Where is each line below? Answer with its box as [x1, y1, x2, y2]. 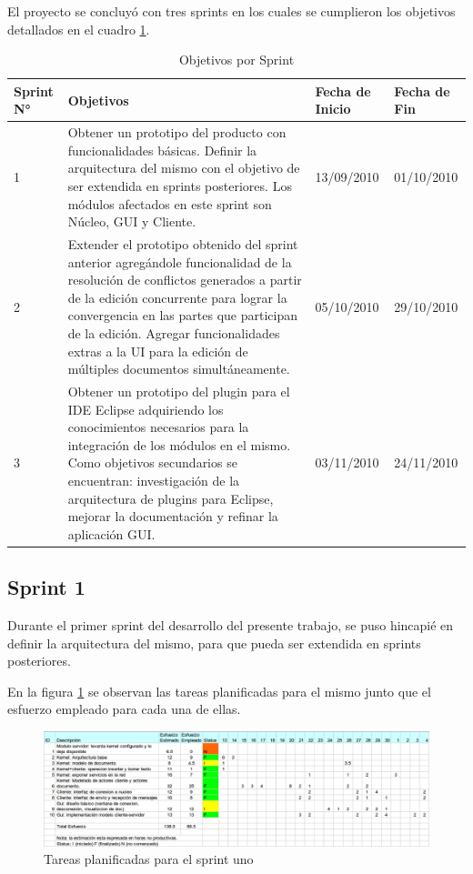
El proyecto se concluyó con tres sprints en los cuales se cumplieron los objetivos [7, 2, 456, 20]
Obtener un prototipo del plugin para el [67, 382, 290, 401]
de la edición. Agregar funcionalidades [67, 324, 280, 342]
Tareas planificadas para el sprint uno [44, 849, 254, 869]
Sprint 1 [7, 573, 86, 601]
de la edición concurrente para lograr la [67, 287, 287, 306]
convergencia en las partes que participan [67, 306, 297, 325]
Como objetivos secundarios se [67, 453, 237, 472]
